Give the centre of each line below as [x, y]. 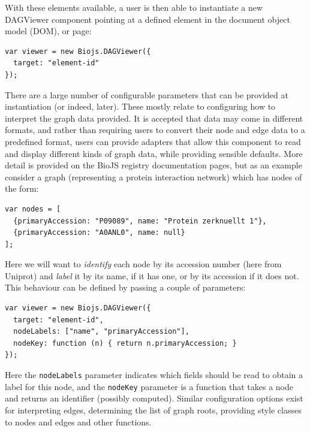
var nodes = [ [33, 209]
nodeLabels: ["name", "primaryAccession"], [101, 332]
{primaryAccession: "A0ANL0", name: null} [99, 233]
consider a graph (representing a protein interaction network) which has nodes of [154, 176]
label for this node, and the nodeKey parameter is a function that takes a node [149, 386]
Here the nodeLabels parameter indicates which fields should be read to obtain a [154, 375]
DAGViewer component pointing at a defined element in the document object [148, 19]
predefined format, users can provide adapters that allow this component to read [153, 141]
